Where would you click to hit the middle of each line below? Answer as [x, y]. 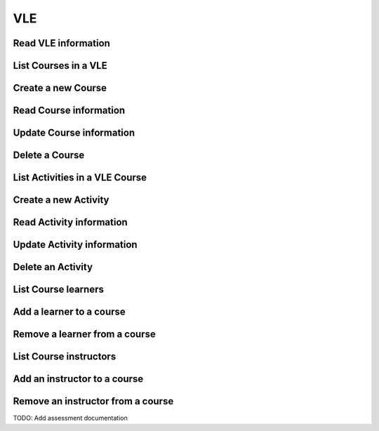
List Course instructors [65, 357]
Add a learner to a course [69, 312]
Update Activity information [75, 245]
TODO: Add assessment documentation [70, 418]
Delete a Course [49, 155]
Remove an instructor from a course [93, 401]
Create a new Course [60, 88]
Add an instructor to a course [78, 379]
